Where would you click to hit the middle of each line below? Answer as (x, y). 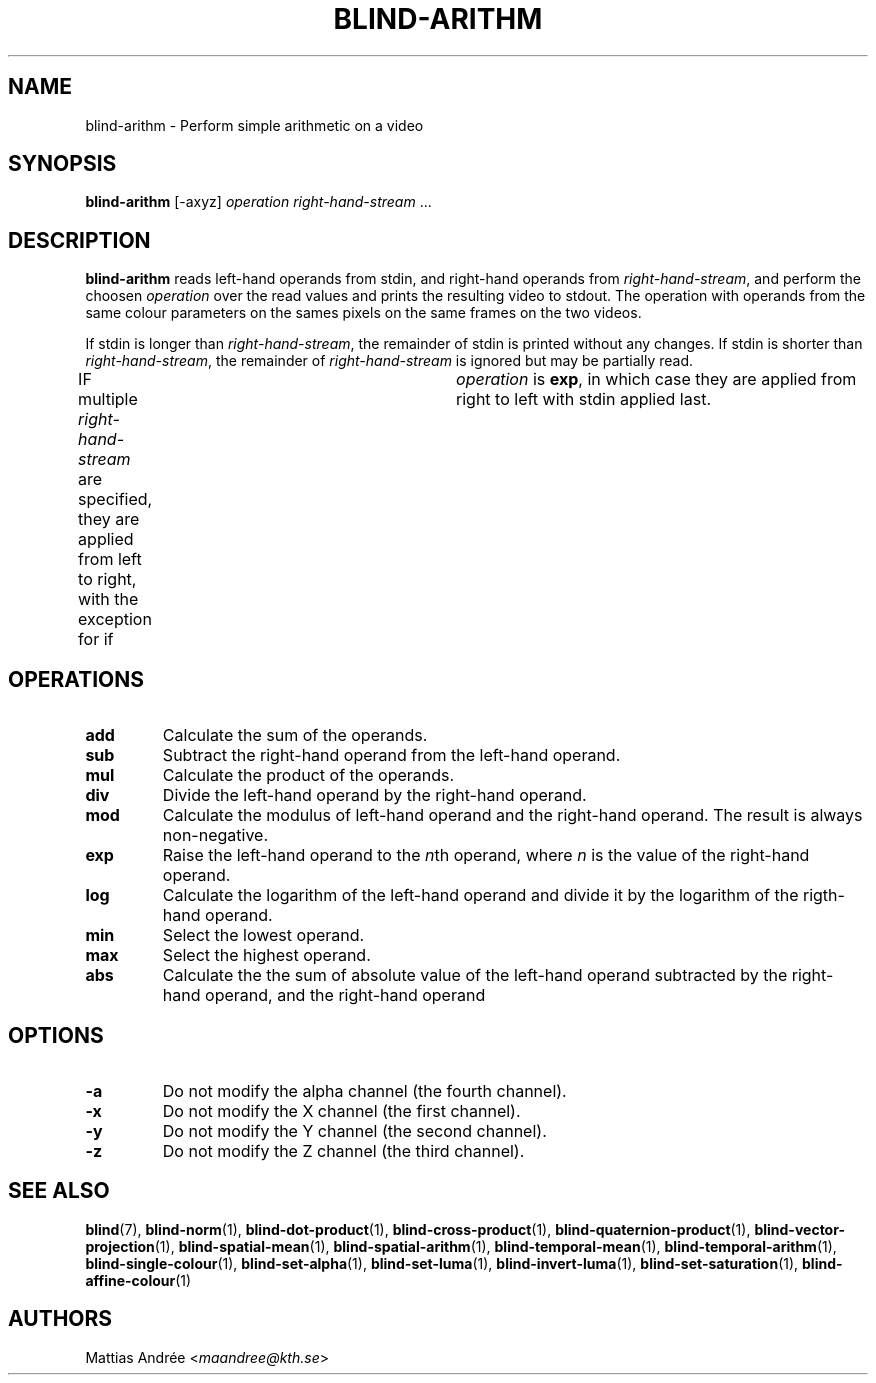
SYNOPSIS (62, 164)
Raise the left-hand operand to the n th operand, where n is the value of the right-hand (486, 855)
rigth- (823, 895)
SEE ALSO (59, 1191)
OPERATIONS (76, 679)
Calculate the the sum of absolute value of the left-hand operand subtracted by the (475, 975)
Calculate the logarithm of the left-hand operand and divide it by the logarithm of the (480, 895)
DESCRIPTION (79, 240)
